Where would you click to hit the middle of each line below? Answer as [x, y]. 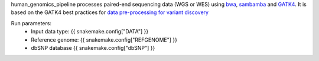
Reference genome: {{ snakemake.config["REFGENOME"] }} [104, 40]
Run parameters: [31, 23]
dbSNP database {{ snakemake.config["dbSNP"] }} [93, 48]
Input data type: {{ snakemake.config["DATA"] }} [90, 32]
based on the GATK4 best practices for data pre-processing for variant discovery [110, 12]
